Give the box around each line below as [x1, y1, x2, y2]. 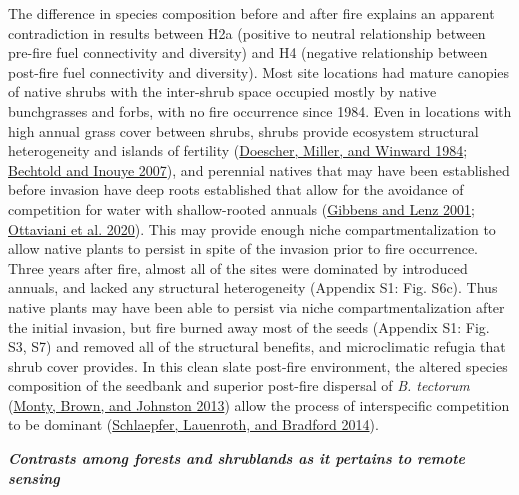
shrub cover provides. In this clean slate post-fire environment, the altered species [8, 355, 508, 376]
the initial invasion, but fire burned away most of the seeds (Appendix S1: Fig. [8, 316, 490, 337]
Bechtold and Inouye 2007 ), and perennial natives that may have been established [8, 159, 510, 180]
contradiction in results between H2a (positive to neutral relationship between [8, 22, 486, 43]
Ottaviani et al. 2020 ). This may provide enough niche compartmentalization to [8, 218, 496, 239]
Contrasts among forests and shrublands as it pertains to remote [8, 448, 466, 469]
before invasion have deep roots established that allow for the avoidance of [8, 179, 464, 200]
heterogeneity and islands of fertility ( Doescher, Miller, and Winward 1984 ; [8, 140, 468, 161]
